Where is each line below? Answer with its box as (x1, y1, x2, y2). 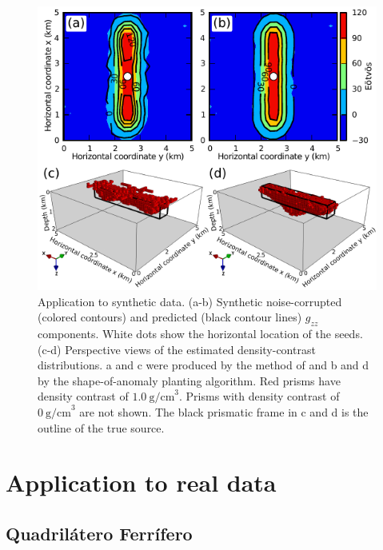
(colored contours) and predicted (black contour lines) (38, 309, 302, 325)
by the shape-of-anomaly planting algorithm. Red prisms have (38, 372, 341, 389)
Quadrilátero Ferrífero (6, 520, 193, 545)
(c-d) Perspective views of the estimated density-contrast (38, 341, 316, 357)
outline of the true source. (38, 419, 165, 436)
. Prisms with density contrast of (179, 388, 340, 405)
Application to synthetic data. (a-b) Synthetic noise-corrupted (38, 293, 342, 309)
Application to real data (6, 466, 277, 499)
